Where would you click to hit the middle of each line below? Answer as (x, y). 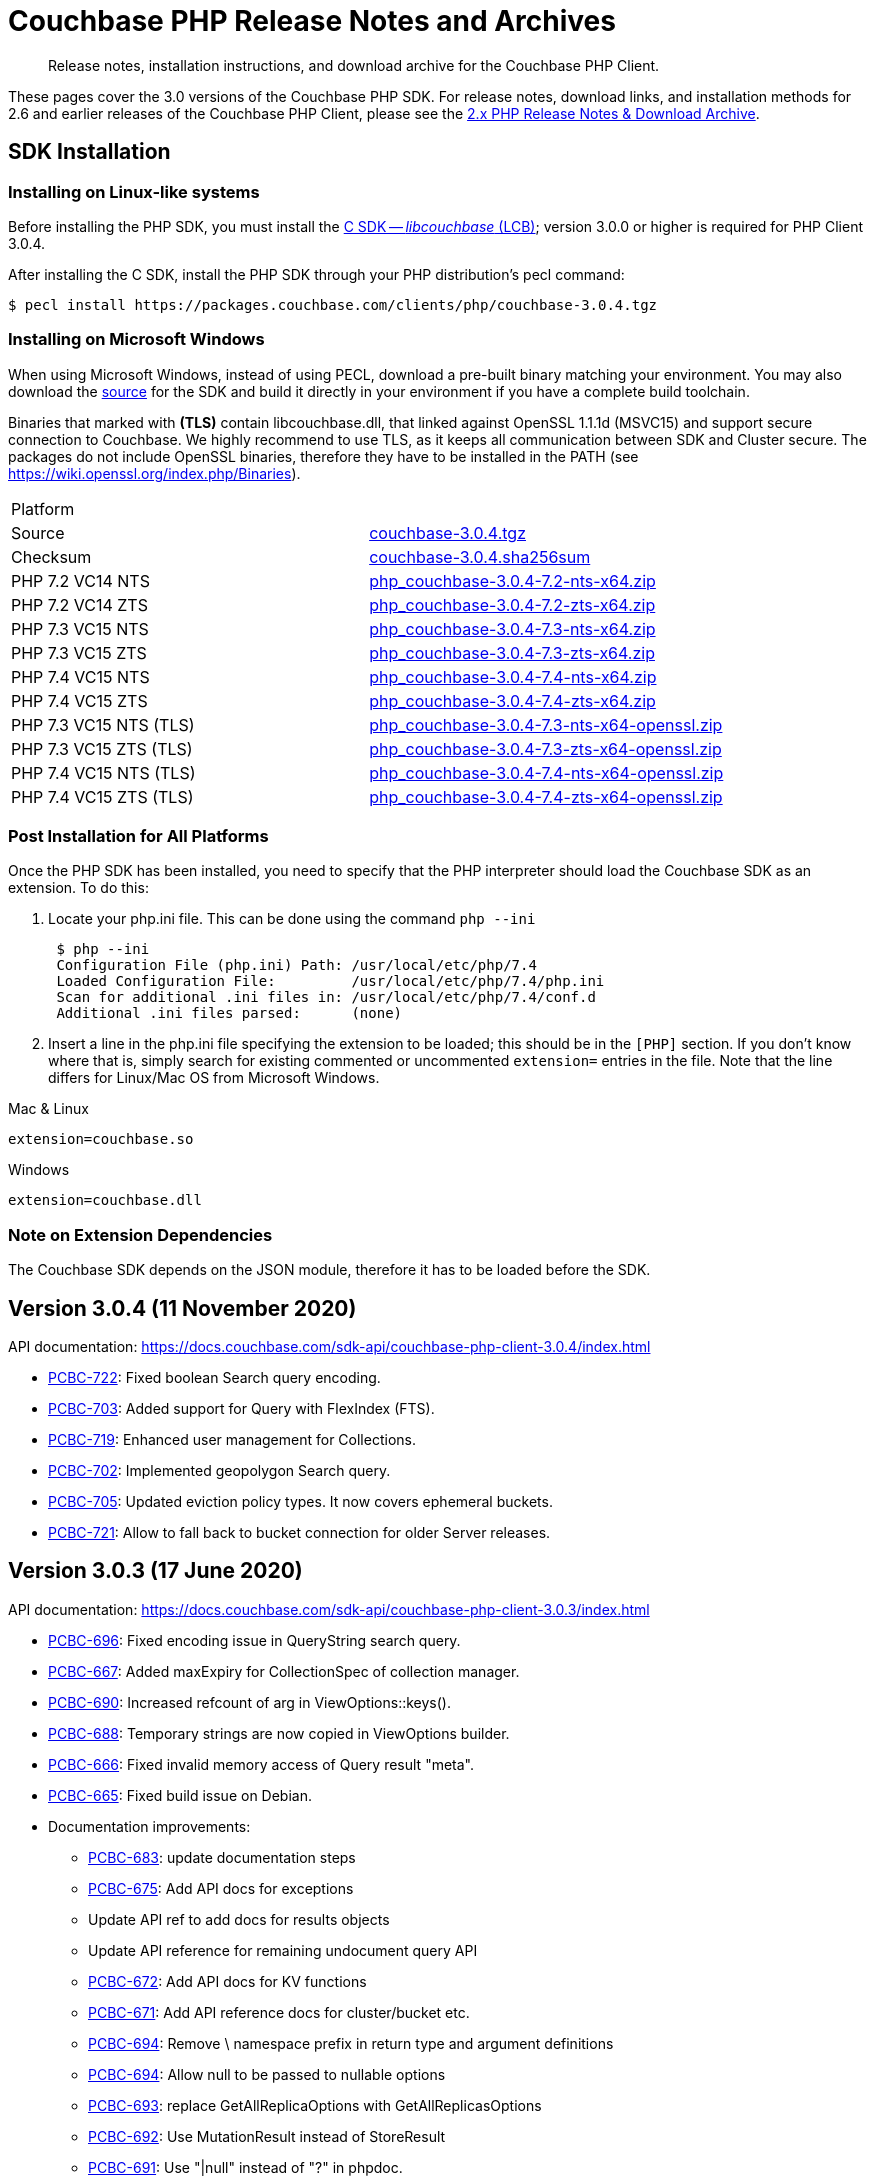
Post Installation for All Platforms (138, 836)
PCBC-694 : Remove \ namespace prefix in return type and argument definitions (351, 2043)
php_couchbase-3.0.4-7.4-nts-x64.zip (513, 676)
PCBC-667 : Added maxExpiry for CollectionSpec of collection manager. (284, 1671)
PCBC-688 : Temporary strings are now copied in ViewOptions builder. (279, 1733)
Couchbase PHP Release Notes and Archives (312, 21)
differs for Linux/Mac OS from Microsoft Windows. (214, 1078)
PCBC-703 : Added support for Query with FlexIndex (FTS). (241, 1409)
